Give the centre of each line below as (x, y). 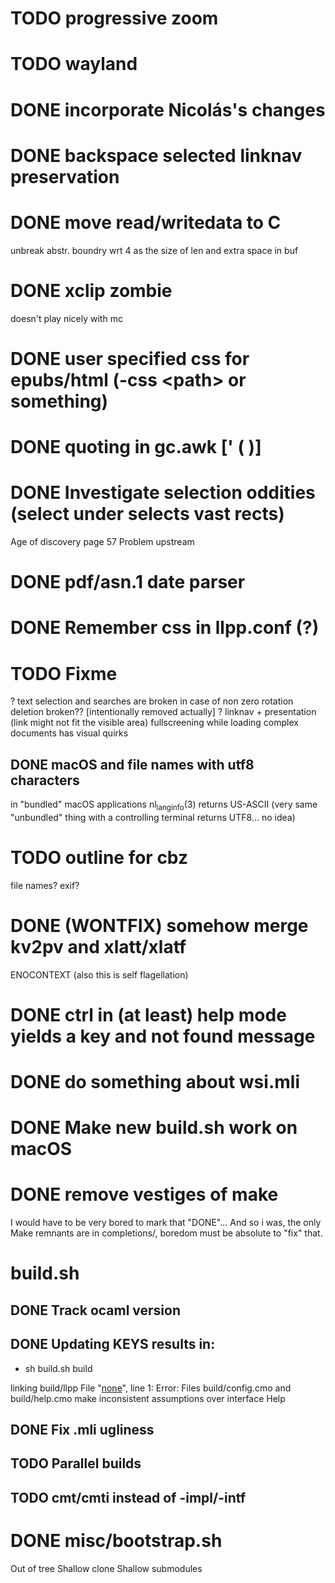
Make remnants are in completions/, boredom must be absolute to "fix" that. (166, 1233)
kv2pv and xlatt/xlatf (98, 946)
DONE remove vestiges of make (144, 1194)
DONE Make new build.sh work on (154, 1128)
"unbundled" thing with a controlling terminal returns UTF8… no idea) (153, 817)
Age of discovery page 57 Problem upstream (102, 541)
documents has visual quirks (69, 733)
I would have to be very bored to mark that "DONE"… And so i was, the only (166, 1223)
